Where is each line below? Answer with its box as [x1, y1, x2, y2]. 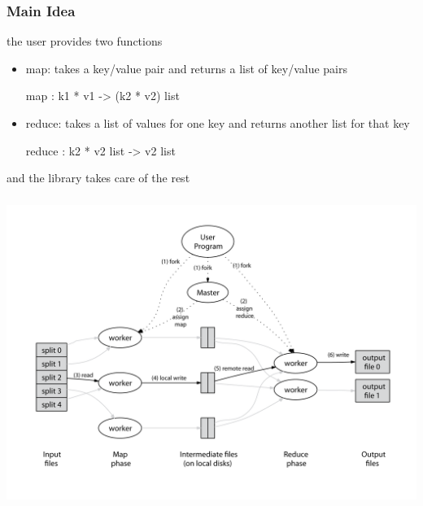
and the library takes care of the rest [7, 169, 190, 186]
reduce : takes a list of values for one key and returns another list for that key [25, 115, 410, 131]
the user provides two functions [7, 33, 163, 50]
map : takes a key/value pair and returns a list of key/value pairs [25, 59, 347, 76]
